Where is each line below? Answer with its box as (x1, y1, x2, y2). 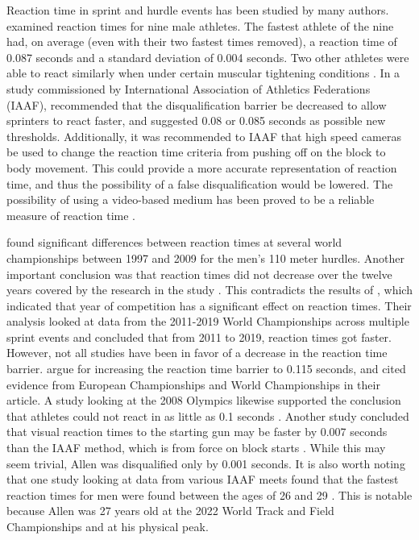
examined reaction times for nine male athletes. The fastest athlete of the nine (6, 17, 394, 34)
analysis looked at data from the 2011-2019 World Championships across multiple (6, 313, 409, 330)
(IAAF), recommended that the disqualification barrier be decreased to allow (6, 96, 387, 113)
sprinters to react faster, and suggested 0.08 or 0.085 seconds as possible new (6, 112, 386, 129)
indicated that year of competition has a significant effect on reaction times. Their (6, 297, 412, 314)
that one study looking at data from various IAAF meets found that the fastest (6, 471, 399, 488)
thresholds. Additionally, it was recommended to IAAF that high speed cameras (6, 127, 401, 144)
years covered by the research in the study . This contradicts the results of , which (6, 281, 413, 298)
